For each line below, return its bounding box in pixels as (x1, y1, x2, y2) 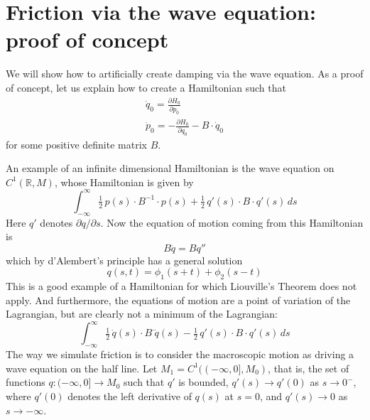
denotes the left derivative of (67, 389, 192, 404)
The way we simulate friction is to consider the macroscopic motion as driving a (6, 347, 354, 362)
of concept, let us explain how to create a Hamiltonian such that (6, 80, 286, 95)
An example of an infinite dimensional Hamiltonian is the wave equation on (6, 161, 334, 176)
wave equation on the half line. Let (6, 360, 158, 375)
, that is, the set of (268, 360, 349, 375)
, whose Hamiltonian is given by (54, 174, 194, 189)
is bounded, (178, 375, 229, 389)
